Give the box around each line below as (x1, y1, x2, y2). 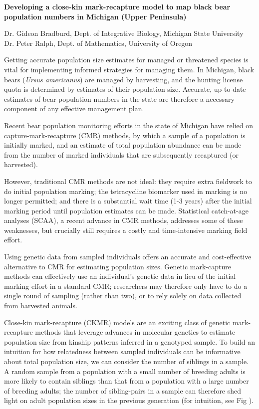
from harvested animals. (4, 300, 77, 311)
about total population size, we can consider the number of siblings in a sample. (4, 356, 249, 366)
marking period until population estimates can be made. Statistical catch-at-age (4, 205, 249, 215)
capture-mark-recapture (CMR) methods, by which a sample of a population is (4, 130, 246, 140)
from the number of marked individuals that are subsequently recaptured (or (4, 149, 239, 160)
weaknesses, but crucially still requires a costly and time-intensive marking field (4, 224, 248, 235)
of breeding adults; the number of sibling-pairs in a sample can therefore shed (4, 385, 242, 396)
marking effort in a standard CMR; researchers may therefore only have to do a (4, 280, 248, 291)
